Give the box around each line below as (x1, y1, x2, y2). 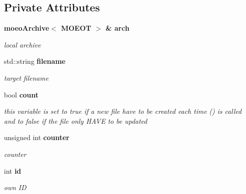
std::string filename (4, 56, 66, 66)
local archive (4, 39, 41, 49)
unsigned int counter (4, 132, 70, 143)
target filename (4, 72, 49, 83)
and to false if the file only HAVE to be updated (4, 115, 147, 126)
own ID (4, 182, 27, 193)
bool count (4, 89, 39, 99)
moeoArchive (4, 23, 49, 33)
